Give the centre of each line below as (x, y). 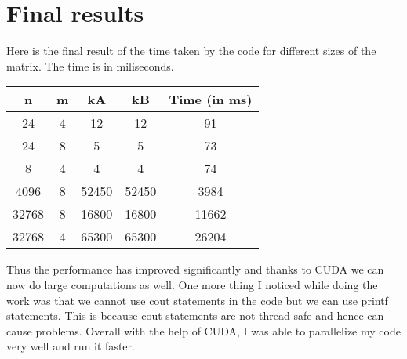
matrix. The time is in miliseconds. (90, 65)
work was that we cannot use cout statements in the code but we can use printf (197, 300)
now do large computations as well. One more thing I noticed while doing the (192, 284)
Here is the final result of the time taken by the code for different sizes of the (191, 51)
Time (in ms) (211, 100)
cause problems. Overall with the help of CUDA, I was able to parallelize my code (203, 330)
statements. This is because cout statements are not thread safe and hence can (195, 315)
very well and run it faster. (71, 346)
